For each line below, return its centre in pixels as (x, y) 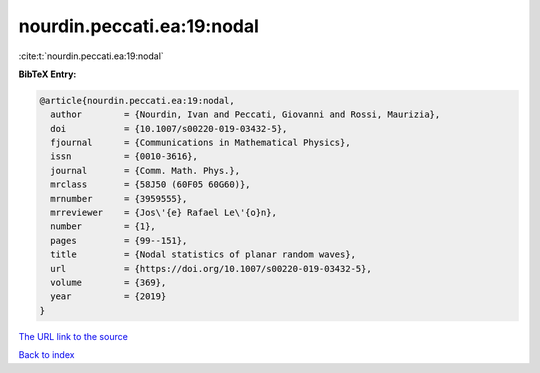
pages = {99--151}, (119, 240)
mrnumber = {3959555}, (119, 198)
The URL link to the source (73, 336)
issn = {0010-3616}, (124, 156)
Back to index (46, 355)
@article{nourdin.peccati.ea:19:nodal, (137, 100)
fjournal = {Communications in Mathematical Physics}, (200, 143)
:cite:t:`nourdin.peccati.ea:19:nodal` (91, 56)
